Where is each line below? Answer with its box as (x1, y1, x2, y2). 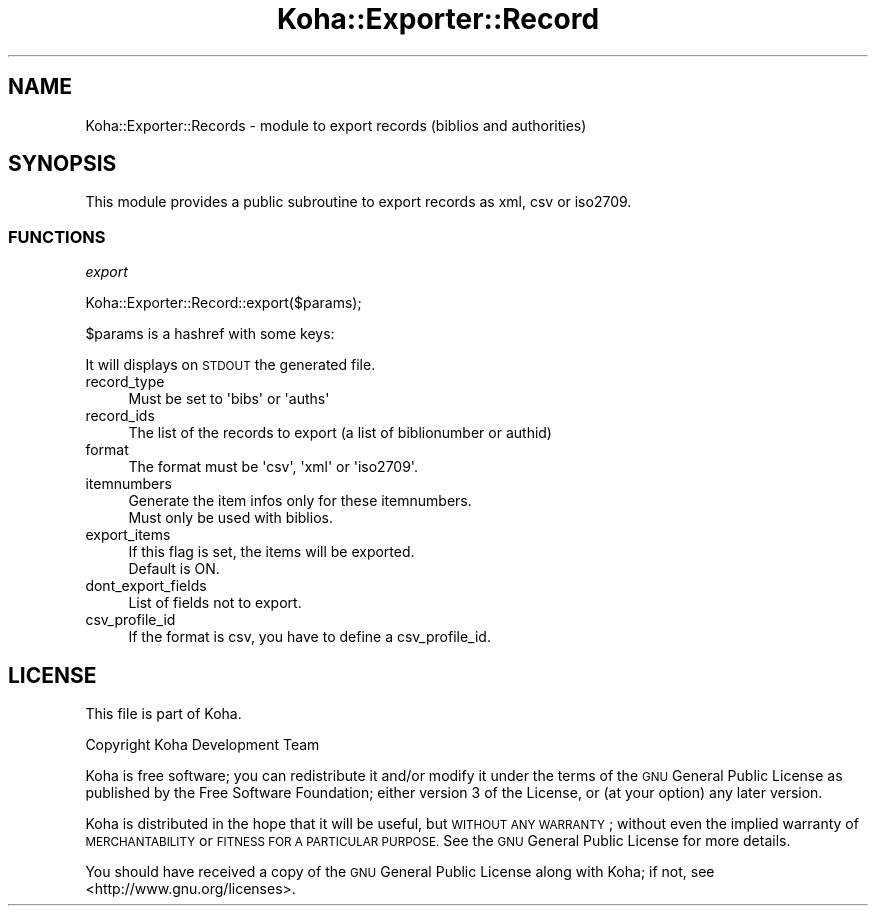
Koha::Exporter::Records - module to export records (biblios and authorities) (85, 116, 587, 134)
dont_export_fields (85, 577, 207, 595)
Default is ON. (128, 560, 220, 578)
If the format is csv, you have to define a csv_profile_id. (128, 628, 491, 646)
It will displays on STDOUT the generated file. (85, 356, 376, 374)
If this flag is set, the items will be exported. (128, 543, 415, 561)
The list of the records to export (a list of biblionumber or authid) (128, 424, 552, 442)
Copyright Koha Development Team (85, 736, 320, 754)
